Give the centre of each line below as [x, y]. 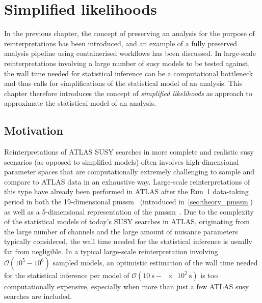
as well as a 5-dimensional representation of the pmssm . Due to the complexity [129, 211]
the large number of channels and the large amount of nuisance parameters [121, 231]
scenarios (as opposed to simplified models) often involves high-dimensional [122, 161]
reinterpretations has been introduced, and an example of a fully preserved [121, 43]
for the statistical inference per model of [67, 275]
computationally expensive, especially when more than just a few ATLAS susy [127, 286]
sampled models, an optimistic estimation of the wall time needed [155, 262]
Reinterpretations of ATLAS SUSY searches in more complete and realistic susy [129, 152]
